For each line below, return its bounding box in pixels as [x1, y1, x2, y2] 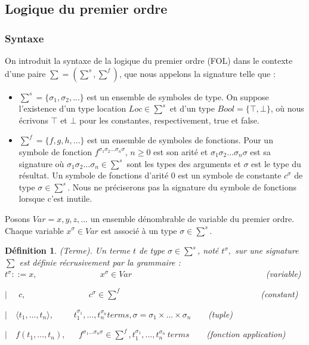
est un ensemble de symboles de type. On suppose [86, 90, 269, 103]
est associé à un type [101, 224, 177, 236]
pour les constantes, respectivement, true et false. [79, 113, 259, 126]
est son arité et [153, 145, 208, 158]
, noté [197, 244, 219, 257]
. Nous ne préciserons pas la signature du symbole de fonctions [67, 180, 296, 193]
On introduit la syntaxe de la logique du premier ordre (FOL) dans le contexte [5, 54, 293, 66]
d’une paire [5, 67, 46, 79]
